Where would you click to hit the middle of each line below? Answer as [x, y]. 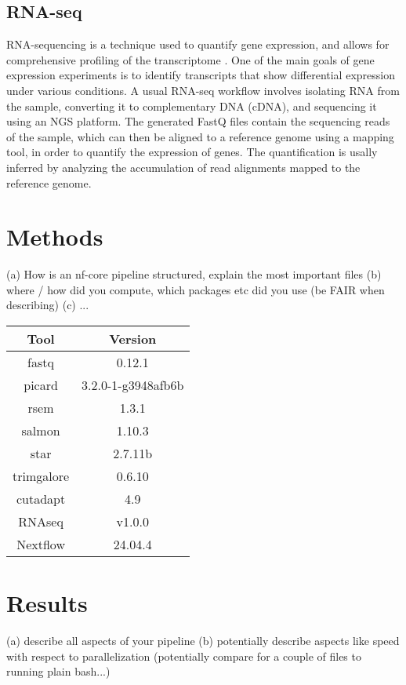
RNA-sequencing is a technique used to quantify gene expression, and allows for [198, 44]
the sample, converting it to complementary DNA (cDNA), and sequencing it [192, 106]
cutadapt [41, 499]
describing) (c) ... [48, 305]
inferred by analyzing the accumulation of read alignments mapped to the [183, 167]
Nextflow [41, 545]
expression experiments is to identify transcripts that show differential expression [201, 75]
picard [41, 385]
